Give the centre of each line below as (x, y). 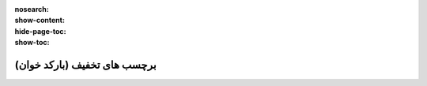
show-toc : (32, 43)
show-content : (40, 21)
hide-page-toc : (40, 31)
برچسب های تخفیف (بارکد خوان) (85, 64)
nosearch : (32, 9)
